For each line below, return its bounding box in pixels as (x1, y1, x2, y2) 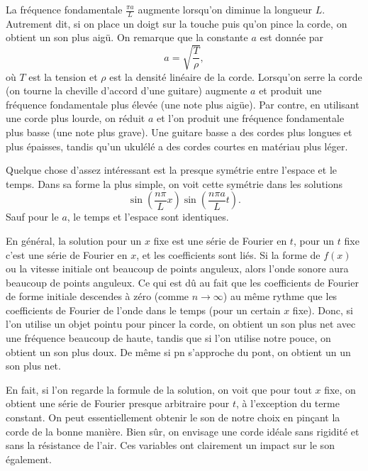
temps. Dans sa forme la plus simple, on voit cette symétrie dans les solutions (6, 176, 343, 191)
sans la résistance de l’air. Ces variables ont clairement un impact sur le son (6, 438, 335, 453)
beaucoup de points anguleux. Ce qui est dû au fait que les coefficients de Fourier (6, 275, 359, 289)
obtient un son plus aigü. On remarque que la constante (6, 30, 248, 45)
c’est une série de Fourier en (6, 247, 128, 262)
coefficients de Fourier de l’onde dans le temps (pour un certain (6, 302, 281, 317)
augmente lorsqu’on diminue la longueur (138, 2, 313, 16)
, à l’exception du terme (236, 396, 340, 411)
